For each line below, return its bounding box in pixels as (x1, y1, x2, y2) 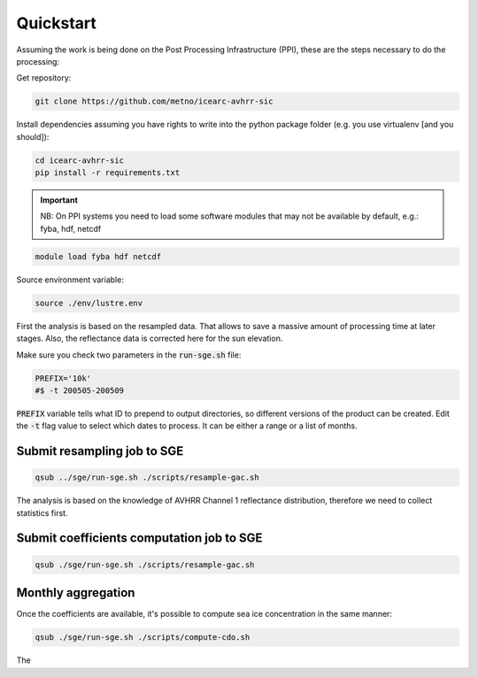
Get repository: (16, 73, 72, 83)
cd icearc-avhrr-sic (35, 155, 124, 165)
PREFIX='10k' (35, 373, 92, 383)
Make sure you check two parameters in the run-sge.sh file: (16, 350, 242, 360)
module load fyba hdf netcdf (35, 251, 162, 261)
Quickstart (16, 13, 97, 33)
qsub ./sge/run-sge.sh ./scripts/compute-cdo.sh (35, 633, 251, 642)
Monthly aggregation (16, 585, 135, 601)
